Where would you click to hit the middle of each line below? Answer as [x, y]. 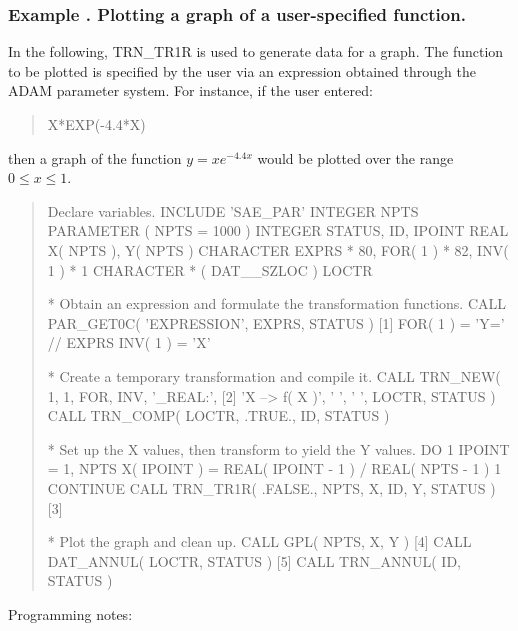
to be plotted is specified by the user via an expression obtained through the [242, 70]
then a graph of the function [95, 157]
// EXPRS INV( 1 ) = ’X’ [129, 342]
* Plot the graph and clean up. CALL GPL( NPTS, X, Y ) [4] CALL [259, 541]
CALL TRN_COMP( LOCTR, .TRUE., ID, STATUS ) [218, 415]
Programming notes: [70, 613]
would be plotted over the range [355, 157]
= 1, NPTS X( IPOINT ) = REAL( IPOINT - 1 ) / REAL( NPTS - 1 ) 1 [274, 468]
